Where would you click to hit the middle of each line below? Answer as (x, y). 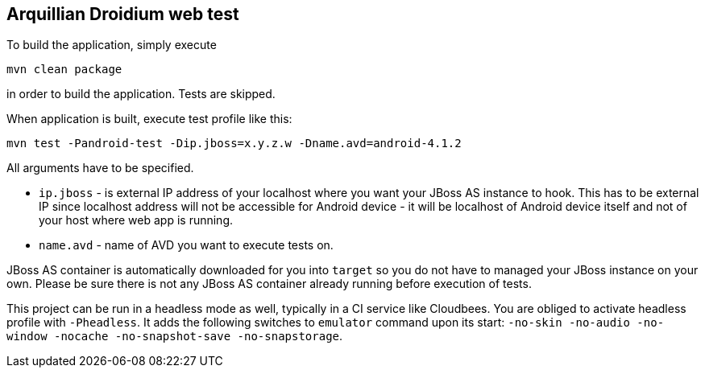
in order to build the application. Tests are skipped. (141, 94)
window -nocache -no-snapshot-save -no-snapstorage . (175, 336)
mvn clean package (64, 70)
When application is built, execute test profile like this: (149, 119)
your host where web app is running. (136, 220)
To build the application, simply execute (112, 45)
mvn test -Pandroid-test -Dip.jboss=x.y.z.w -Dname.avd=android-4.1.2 (234, 144)
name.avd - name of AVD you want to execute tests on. (186, 245)
